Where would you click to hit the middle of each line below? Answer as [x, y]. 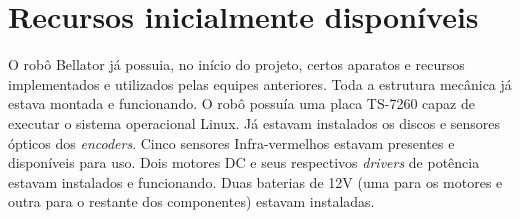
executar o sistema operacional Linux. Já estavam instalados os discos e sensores [254, 122]
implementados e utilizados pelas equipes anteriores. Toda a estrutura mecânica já [260, 83]
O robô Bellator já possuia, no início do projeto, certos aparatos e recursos [236, 64]
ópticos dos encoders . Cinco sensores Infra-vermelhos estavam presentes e [231, 142]
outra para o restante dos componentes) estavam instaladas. [191, 201]
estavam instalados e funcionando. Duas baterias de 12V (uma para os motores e [255, 181]
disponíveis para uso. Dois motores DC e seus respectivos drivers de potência [244, 162]
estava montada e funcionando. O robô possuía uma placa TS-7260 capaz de [241, 103]
